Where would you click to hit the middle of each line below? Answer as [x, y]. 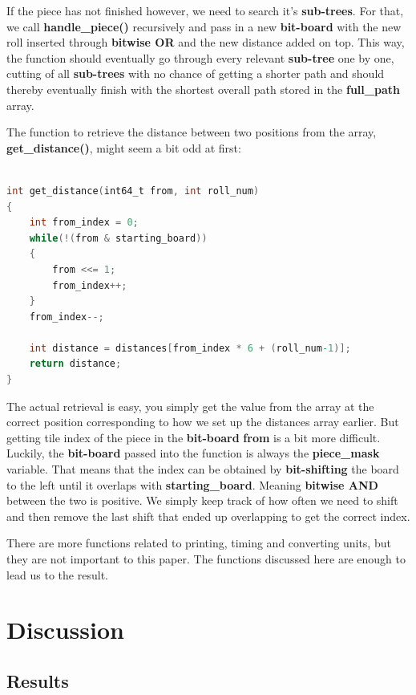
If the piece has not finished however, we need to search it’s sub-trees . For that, [205, 10]
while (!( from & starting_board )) [118, 238]
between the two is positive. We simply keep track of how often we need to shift [202, 500]
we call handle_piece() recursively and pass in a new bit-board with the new [204, 26]
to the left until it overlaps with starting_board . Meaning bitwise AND [192, 484]
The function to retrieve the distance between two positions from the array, [192, 132]
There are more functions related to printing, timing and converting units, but [199, 543]
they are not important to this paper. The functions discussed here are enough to [206, 559]
